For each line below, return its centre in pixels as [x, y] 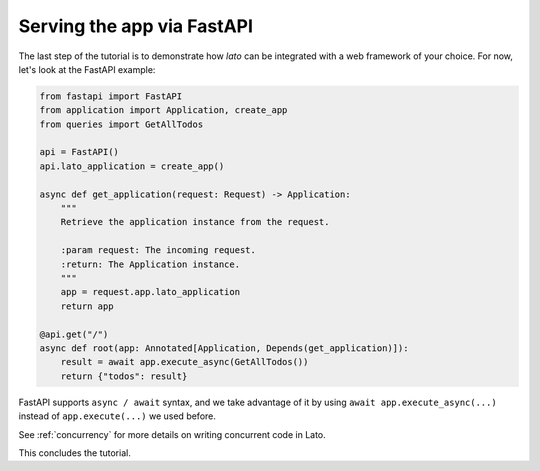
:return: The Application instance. [150, 264]
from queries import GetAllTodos [121, 124]
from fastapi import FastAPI [111, 96]
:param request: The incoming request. [158, 250]
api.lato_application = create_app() [132, 166]
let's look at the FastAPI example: [87, 69]
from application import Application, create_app [163, 110]
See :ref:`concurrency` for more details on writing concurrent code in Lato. [172, 434]
